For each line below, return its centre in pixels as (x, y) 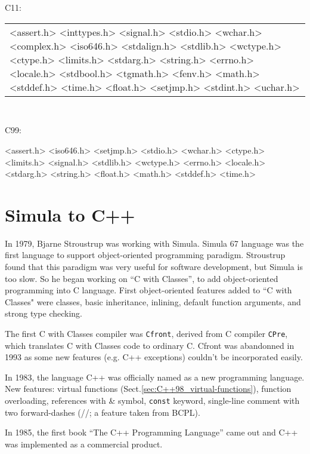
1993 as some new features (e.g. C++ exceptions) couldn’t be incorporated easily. (154, 357)
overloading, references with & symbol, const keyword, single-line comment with (152, 400)
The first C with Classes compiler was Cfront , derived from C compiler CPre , (146, 333)
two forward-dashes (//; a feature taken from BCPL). (103, 412)
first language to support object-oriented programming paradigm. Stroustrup (145, 255)
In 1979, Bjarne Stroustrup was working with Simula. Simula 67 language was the (154, 243)
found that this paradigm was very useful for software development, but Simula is (154, 266)
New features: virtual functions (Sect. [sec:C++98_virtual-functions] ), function (148, 389)
